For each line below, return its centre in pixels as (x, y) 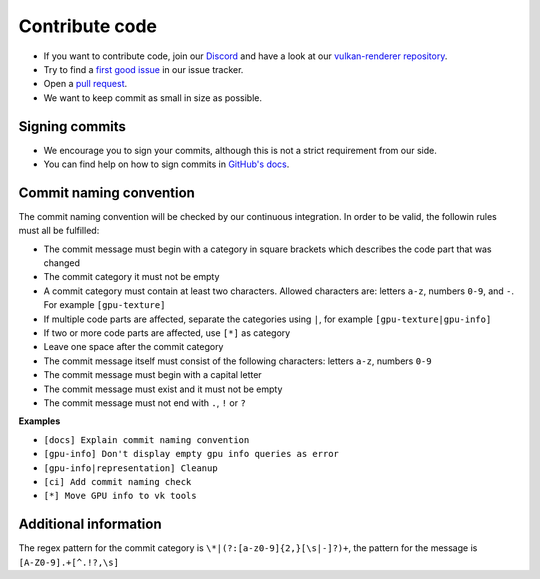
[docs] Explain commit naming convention (146, 439)
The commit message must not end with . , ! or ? (145, 403)
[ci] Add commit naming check (117, 481)
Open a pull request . (85, 84)
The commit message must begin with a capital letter (152, 375)
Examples (39, 421)
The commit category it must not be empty (131, 277)
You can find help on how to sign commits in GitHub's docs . (166, 164)
